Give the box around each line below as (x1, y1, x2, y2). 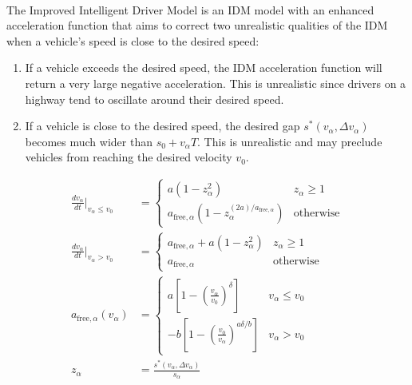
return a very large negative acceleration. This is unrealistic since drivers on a (25, 74, 406, 91)
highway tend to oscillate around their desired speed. (25, 90, 284, 107)
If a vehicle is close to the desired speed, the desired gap (25, 117, 300, 134)
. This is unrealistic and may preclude (197, 133, 382, 149)
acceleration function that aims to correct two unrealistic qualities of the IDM (6, 17, 388, 34)
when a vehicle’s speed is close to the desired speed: (6, 32, 259, 49)
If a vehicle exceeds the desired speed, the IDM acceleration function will (25, 59, 382, 76)
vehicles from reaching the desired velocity (25, 149, 232, 165)
